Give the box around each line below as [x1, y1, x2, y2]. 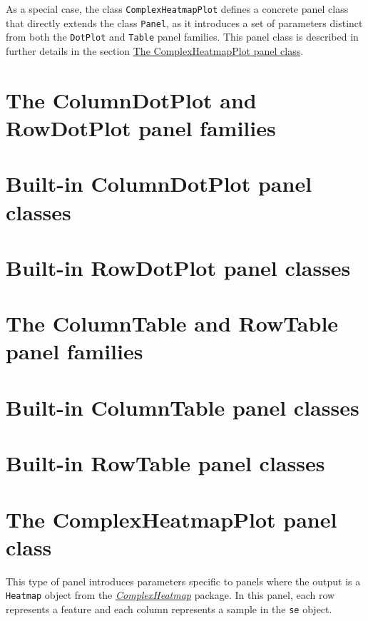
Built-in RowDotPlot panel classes [6, 252, 351, 282]
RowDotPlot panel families [6, 113, 276, 142]
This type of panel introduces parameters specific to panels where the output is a [6, 573, 361, 588]
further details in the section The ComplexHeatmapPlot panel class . [6, 43, 304, 58]
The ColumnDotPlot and [6, 85, 257, 114]
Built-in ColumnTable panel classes [6, 392, 359, 421]
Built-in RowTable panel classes [6, 448, 325, 478]
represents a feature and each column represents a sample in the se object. [6, 601, 332, 616]
